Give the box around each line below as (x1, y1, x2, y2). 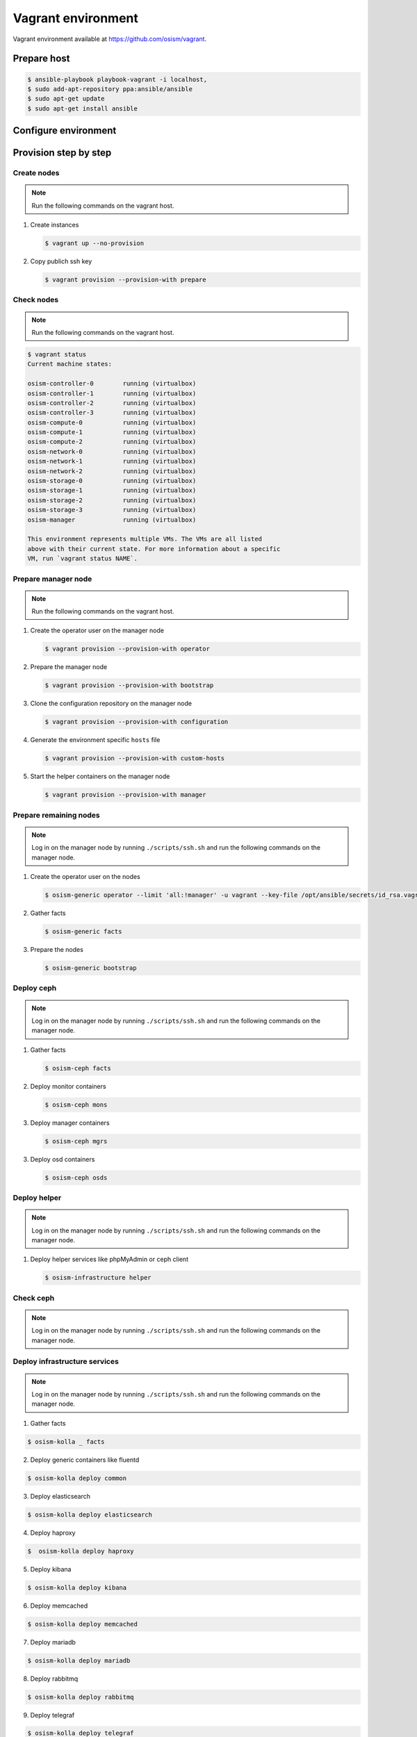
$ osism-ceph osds (44, 1174, 108, 1181)
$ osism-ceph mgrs (44, 1137, 108, 1145)
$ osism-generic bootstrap (44, 964, 137, 972)
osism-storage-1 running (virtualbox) (27, 486, 197, 495)
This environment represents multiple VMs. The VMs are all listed (27, 535, 263, 543)
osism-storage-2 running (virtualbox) (27, 496, 197, 504)
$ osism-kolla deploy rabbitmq (27, 1693, 135, 1701)
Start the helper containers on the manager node (30, 772, 170, 781)
